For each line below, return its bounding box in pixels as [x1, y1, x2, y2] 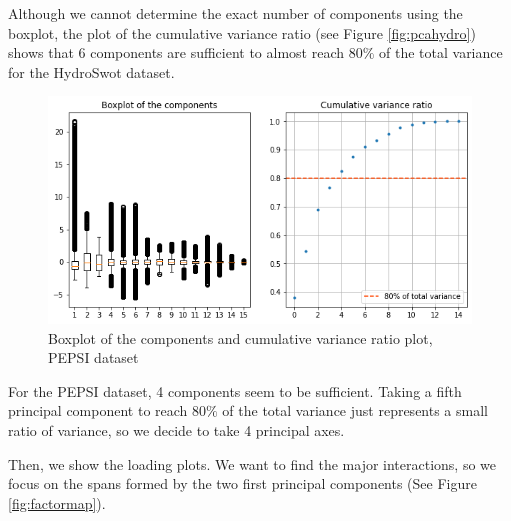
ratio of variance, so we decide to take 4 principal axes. [8, 420, 345, 441]
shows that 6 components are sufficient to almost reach [8, 42, 345, 63]
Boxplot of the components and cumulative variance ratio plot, [48, 327, 433, 348]
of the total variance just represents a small [222, 400, 488, 421]
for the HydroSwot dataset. [8, 61, 175, 82]
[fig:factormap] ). [8, 492, 106, 513]
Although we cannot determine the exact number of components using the [8, 3, 463, 23]
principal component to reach [8, 400, 188, 421]
